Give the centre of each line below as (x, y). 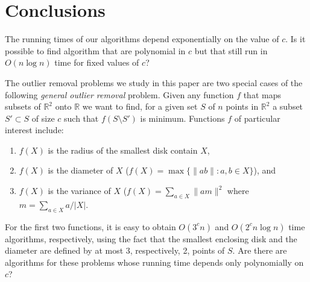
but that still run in (231, 50)
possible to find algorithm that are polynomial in (95, 50)
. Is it (296, 39)
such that (81, 118)
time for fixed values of (97, 62)
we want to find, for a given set (140, 106)
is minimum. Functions (182, 118)
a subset (288, 106)
